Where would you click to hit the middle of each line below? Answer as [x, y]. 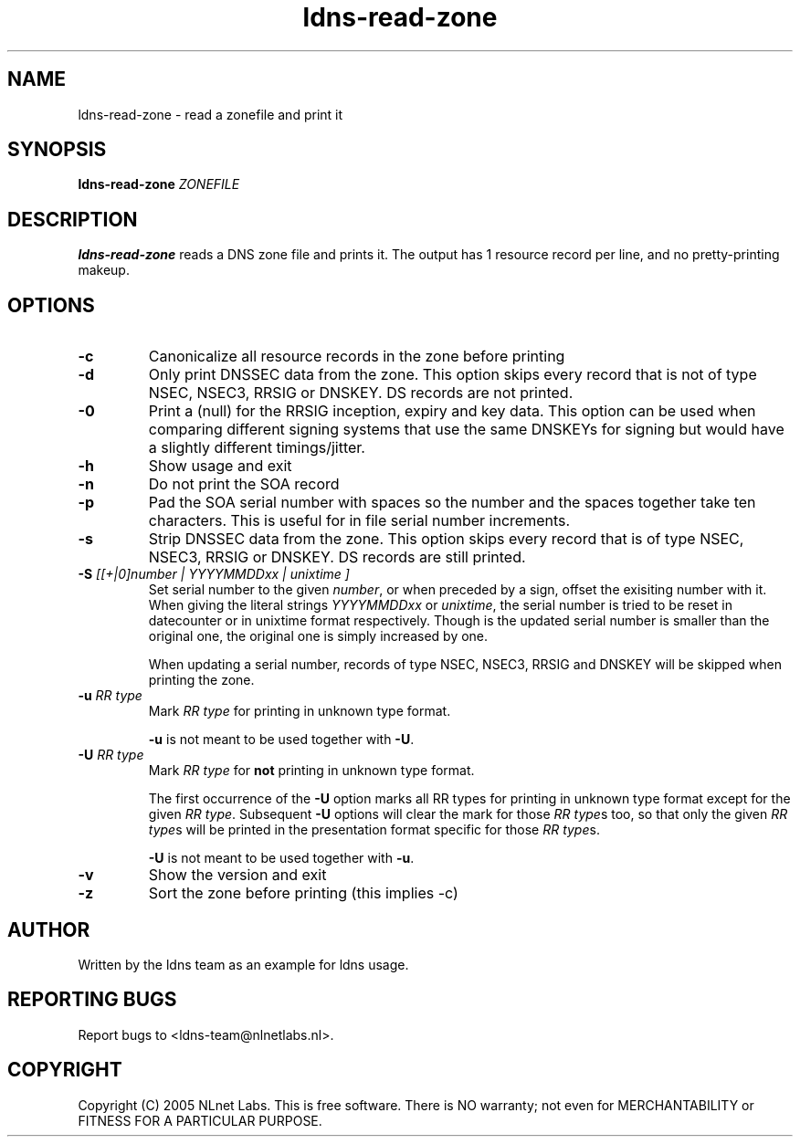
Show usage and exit [220, 466]
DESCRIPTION [73, 219]
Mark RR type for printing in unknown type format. [300, 711]
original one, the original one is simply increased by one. [318, 636]
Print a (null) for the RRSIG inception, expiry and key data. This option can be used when [452, 411]
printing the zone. [201, 680]
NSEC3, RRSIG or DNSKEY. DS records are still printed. [337, 557]
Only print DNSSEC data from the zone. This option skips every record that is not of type [453, 375]
